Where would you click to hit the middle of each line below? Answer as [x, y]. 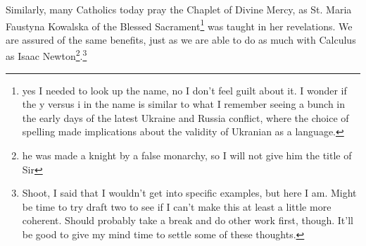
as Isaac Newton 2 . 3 [46, 55]
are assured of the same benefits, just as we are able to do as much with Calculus [181, 39]
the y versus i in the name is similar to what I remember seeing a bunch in [184, 104]
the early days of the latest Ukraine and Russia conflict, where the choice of [185, 117]
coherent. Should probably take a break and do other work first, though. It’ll [188, 220]
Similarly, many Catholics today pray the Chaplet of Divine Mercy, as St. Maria [179, 9]
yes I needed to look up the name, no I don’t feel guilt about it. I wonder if [184, 90]
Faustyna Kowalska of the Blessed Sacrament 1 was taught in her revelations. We [179, 25]
